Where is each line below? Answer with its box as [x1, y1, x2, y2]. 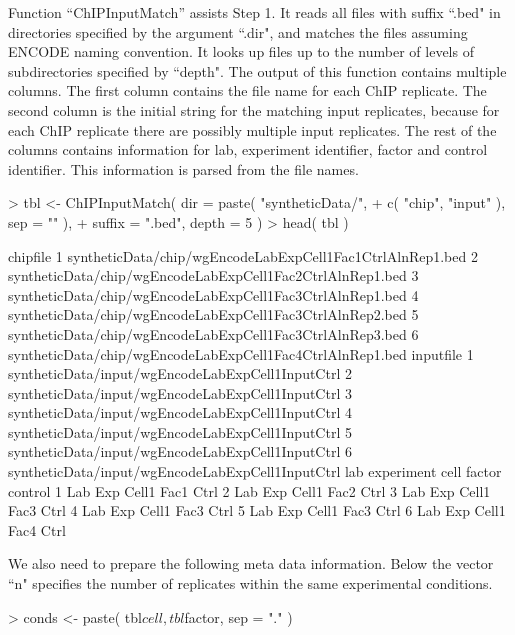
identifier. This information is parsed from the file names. [8, 158, 359, 179]
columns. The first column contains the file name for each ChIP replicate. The [8, 80, 487, 101]
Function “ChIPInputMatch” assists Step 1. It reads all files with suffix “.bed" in [8, 2, 501, 22]
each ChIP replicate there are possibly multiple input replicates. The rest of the [8, 119, 497, 140]
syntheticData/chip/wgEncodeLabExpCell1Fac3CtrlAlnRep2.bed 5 [8, 304, 419, 325]
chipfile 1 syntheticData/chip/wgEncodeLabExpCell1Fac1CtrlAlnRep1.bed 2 [8, 245, 478, 266]
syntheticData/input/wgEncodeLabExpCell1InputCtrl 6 [8, 441, 352, 462]
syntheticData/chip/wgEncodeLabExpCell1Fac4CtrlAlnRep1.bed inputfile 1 [8, 343, 474, 364]
